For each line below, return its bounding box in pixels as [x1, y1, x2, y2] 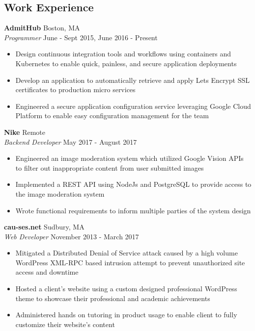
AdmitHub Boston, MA [4, 23, 80, 33]
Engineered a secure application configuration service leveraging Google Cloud [15, 101, 251, 111]
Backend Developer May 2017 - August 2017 [4, 136, 137, 147]
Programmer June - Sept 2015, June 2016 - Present [4, 32, 158, 42]
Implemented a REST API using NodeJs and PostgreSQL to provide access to [15, 179, 252, 189]
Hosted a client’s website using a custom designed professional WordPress [15, 283, 237, 294]
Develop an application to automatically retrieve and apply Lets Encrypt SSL [15, 75, 250, 85]
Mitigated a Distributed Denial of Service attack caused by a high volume [15, 248, 238, 258]
